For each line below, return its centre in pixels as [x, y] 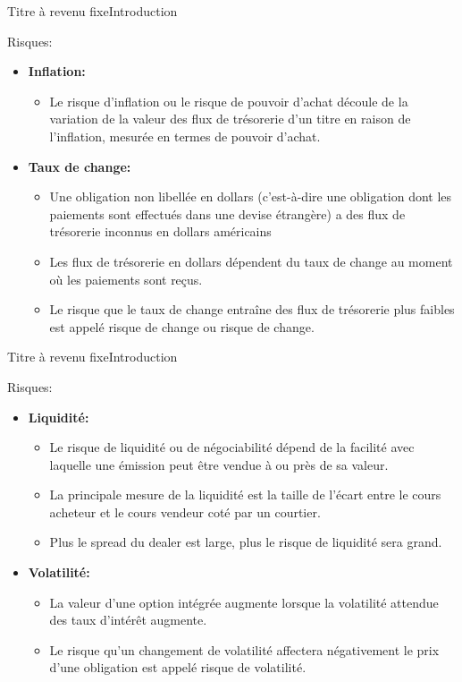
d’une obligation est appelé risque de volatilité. [178, 667]
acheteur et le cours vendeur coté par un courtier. [185, 511]
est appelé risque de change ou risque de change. [182, 326]
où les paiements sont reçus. [126, 279]
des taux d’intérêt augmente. [128, 620]
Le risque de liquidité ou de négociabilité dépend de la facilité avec [232, 447]
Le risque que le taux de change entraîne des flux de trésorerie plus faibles [252, 309]
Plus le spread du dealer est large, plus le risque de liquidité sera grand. [246, 542]
